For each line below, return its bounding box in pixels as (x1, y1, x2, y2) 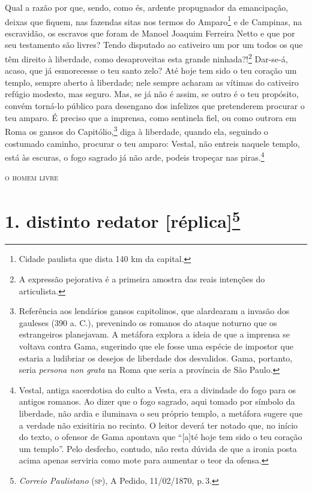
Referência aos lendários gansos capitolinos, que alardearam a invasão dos (19, 305, 290, 317)
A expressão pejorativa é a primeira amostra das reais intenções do (19, 272, 265, 285)
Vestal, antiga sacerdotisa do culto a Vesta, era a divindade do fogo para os (19, 383, 296, 396)
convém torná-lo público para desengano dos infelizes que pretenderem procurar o (5, 100, 305, 112)
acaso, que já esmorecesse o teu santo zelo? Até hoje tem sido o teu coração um (5, 64, 297, 77)
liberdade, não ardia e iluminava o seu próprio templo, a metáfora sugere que (19, 406, 302, 419)
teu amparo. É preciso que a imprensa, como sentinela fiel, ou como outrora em (5, 111, 296, 123)
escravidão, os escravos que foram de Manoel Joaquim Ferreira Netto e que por (5, 26, 295, 39)
